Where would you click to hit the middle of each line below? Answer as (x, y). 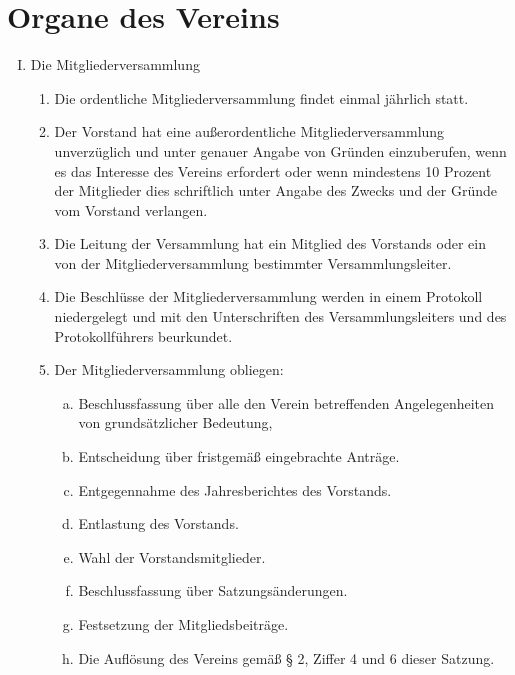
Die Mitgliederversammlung (115, 64)
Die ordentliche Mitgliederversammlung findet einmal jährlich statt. (261, 97)
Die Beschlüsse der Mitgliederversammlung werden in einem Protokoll (268, 296)
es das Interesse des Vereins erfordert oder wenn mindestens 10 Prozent (273, 170)
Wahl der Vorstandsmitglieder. (172, 556)
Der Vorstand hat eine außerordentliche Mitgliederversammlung (249, 131)
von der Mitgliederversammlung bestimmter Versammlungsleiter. (253, 262)
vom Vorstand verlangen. (131, 209)
